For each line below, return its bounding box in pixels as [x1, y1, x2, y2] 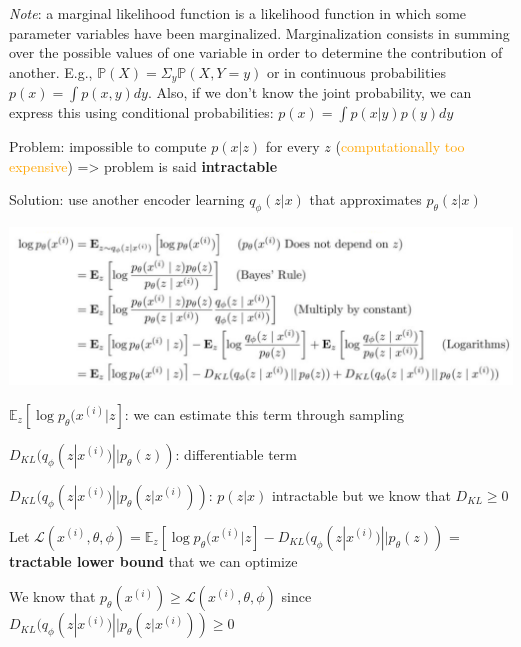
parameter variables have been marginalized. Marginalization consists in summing [9, 22, 510, 43]
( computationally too [335, 136, 465, 157]
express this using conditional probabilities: [9, 102, 274, 123]
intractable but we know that [271, 484, 451, 505]
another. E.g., [9, 61, 93, 82]
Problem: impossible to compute [9, 136, 207, 157]
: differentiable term [175, 443, 297, 464]
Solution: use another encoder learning [9, 189, 245, 210]
